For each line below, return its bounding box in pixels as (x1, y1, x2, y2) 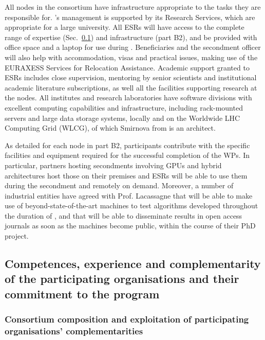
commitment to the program (5, 285, 160, 301)
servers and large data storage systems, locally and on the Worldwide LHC (5, 112, 240, 123)
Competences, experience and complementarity (5, 256, 261, 272)
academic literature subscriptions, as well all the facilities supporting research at (5, 82, 257, 93)
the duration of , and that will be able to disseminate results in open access (5, 210, 242, 221)
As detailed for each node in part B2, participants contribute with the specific (5, 139, 250, 150)
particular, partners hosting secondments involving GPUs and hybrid (5, 159, 222, 170)
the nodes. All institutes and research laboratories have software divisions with (5, 92, 252, 103)
